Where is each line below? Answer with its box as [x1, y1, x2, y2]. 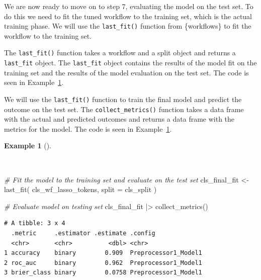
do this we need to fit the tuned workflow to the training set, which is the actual [4, 11, 252, 21]
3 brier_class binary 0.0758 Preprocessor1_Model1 [4, 269, 202, 276]
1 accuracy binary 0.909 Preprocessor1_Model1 [4, 249, 202, 257]
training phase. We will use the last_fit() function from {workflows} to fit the [4, 21, 251, 31]
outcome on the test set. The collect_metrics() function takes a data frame [4, 104, 244, 114]
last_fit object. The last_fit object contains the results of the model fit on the [4, 57, 257, 68]
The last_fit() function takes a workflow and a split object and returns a [4, 47, 236, 58]
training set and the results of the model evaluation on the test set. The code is [4, 67, 249, 77]
